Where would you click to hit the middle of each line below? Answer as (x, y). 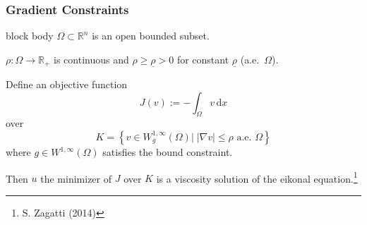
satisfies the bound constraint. (168, 152)
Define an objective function (67, 84)
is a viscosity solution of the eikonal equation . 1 (257, 177)
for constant (203, 59)
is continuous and (91, 59)
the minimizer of (76, 178)
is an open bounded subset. (151, 36)
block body (30, 36)
